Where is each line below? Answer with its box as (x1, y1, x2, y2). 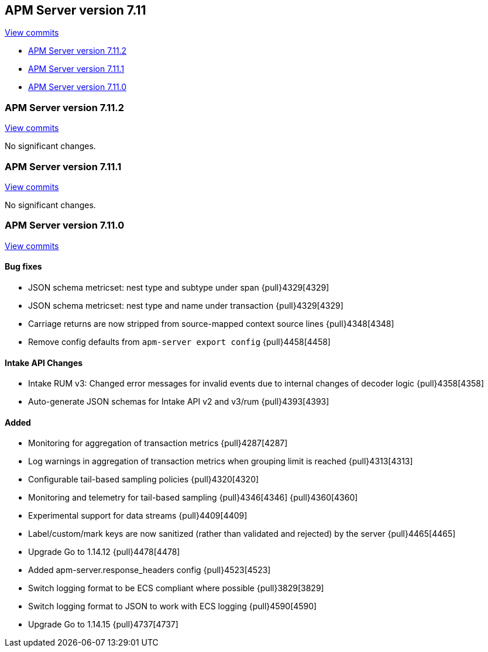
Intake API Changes (5, 357, 83, 368)
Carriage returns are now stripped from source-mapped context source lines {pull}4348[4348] (28, 318, 394, 329)
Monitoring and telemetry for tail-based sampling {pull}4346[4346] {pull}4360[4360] (28, 492, 358, 503)
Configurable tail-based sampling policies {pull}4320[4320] (28, 474, 259, 485)
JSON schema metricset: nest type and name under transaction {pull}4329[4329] (28, 300, 343, 311)
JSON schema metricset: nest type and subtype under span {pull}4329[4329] (28, 282, 329, 292)
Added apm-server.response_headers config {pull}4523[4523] (28, 565, 271, 575)
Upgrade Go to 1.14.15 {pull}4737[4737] (28, 619, 178, 630)
